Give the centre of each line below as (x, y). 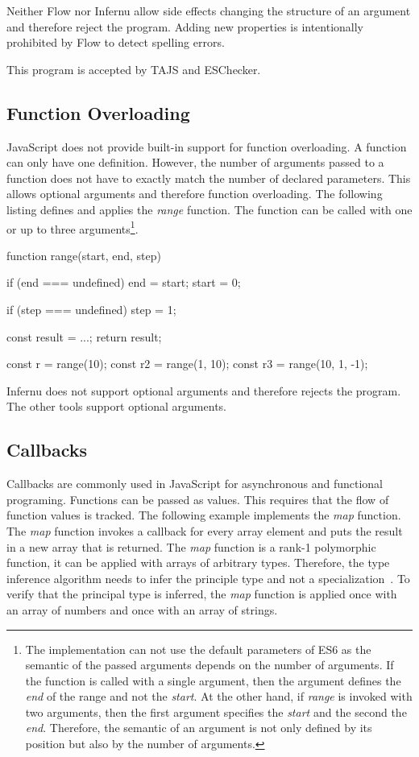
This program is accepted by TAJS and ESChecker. (134, 69)
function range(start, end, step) (84, 255)
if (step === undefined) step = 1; (91, 309)
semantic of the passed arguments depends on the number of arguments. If (209, 665)
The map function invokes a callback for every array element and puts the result (205, 530)
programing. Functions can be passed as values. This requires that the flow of (198, 499)
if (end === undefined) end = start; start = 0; (124, 282)
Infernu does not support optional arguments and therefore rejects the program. (204, 390)
